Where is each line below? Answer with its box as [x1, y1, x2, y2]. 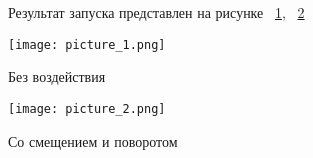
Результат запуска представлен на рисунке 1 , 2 [8, 2, 305, 22]
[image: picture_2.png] [8, 101, 166, 116]
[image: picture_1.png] [8, 37, 166, 52]
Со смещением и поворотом [8, 130, 178, 151]
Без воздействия [8, 66, 106, 87]
